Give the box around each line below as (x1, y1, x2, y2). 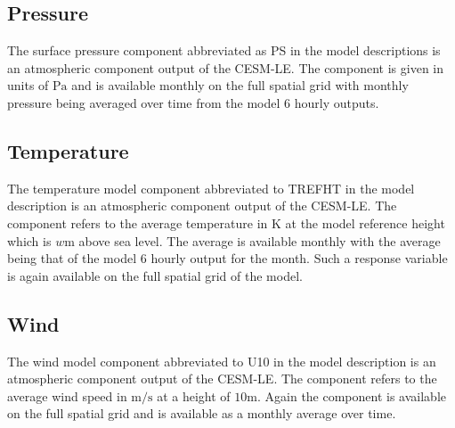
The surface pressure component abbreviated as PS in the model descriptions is (7, 41, 441, 60)
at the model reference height (285, 213, 445, 232)
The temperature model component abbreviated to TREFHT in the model (7, 178, 415, 197)
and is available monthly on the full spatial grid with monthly (71, 76, 409, 95)
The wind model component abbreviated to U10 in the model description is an (7, 351, 436, 370)
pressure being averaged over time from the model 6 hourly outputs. (7, 93, 379, 111)
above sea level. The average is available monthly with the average (78, 231, 441, 250)
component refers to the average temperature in (7, 213, 268, 232)
